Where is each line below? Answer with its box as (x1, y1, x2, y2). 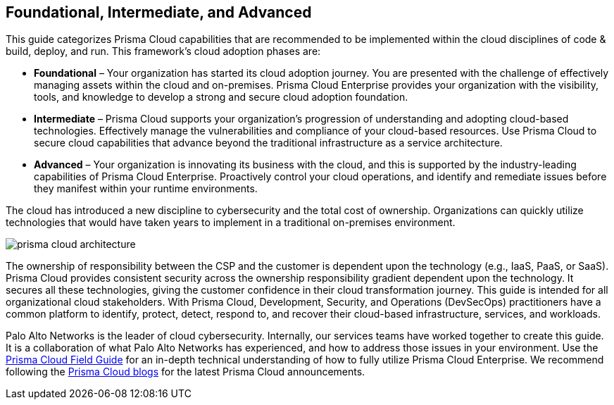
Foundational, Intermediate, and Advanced (6, 4, 312, 21)
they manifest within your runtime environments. (34, 182, 258, 195)
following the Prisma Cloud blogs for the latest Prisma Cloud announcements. (6, 366, 365, 378)
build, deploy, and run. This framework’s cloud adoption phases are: (6, 45, 321, 58)
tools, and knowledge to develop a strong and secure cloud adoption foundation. (34, 91, 408, 104)
